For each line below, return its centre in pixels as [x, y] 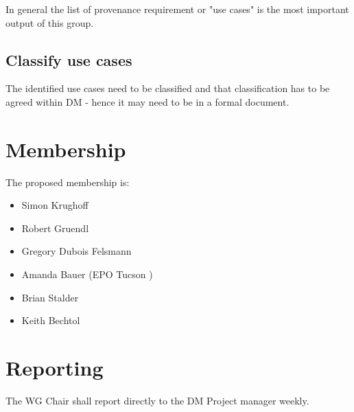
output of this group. [50, 22]
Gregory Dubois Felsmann [76, 251]
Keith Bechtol [51, 320]
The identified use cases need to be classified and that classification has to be [168, 88]
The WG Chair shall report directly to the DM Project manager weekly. [157, 400]
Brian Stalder [50, 297]
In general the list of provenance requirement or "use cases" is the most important [177, 9]
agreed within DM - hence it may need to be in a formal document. [147, 101]
